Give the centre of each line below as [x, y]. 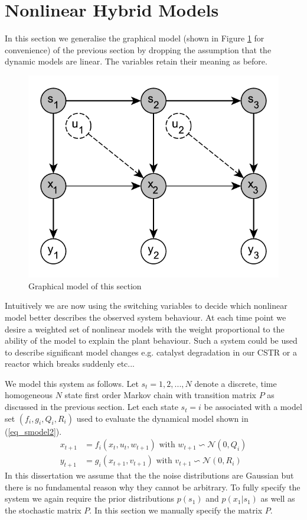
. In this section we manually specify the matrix [176, 510]
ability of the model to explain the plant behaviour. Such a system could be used [151, 340]
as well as [278, 498]
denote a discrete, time [236, 383]
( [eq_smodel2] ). [33, 431]
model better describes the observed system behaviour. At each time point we [146, 317]
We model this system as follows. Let [72, 383]
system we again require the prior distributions [90, 498]
